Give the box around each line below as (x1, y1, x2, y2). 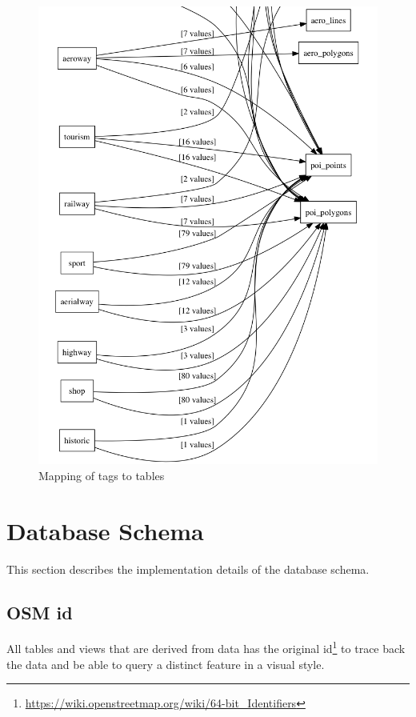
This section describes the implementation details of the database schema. (6, 560, 370, 577)
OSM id (6, 599, 73, 624)
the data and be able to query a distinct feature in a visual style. (6, 655, 325, 672)
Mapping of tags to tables (38, 467, 165, 483)
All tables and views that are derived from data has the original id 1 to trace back (6, 638, 406, 657)
